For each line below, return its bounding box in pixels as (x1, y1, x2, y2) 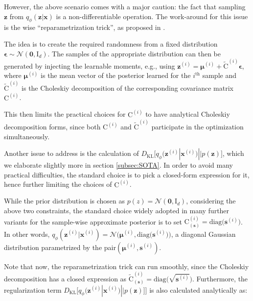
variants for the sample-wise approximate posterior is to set (4, 216, 182, 226)
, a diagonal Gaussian (171, 228, 236, 239)
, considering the (186, 196, 236, 206)
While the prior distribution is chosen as (4, 196, 125, 206)
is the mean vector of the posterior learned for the (41, 70, 191, 80)
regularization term (4, 284, 62, 295)
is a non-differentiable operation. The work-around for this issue (56, 11, 248, 21)
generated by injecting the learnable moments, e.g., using (4, 60, 175, 71)
